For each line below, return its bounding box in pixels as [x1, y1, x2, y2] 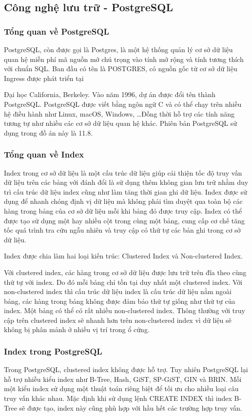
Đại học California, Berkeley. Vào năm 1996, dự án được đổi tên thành [4, 89, 216, 99]
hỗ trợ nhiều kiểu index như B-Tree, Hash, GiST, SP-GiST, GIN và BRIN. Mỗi [4, 374, 242, 384]
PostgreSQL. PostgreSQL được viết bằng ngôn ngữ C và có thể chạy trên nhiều [4, 99, 242, 109]
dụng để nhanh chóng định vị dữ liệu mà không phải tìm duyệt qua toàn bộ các [4, 196, 243, 206]
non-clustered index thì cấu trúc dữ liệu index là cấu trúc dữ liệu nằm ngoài [4, 286, 232, 297]
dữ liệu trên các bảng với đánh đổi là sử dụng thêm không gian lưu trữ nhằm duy [4, 177, 249, 187]
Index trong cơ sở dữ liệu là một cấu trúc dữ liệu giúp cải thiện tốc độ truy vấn [4, 167, 242, 178]
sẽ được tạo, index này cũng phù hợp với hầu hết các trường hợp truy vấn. [19, 402, 242, 413]
